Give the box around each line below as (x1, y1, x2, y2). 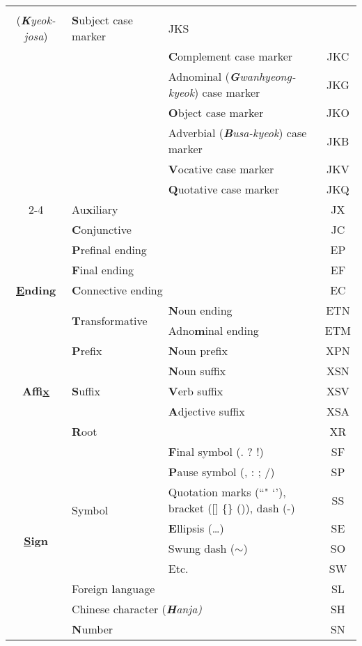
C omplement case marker (168, 48, 293, 64)
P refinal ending (72, 242, 147, 258)
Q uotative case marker (168, 181, 279, 197)
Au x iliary (72, 201, 118, 217)
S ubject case (72, 12, 133, 28)
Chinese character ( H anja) (72, 601, 202, 617)
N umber (72, 621, 113, 637)
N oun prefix (168, 342, 228, 359)
